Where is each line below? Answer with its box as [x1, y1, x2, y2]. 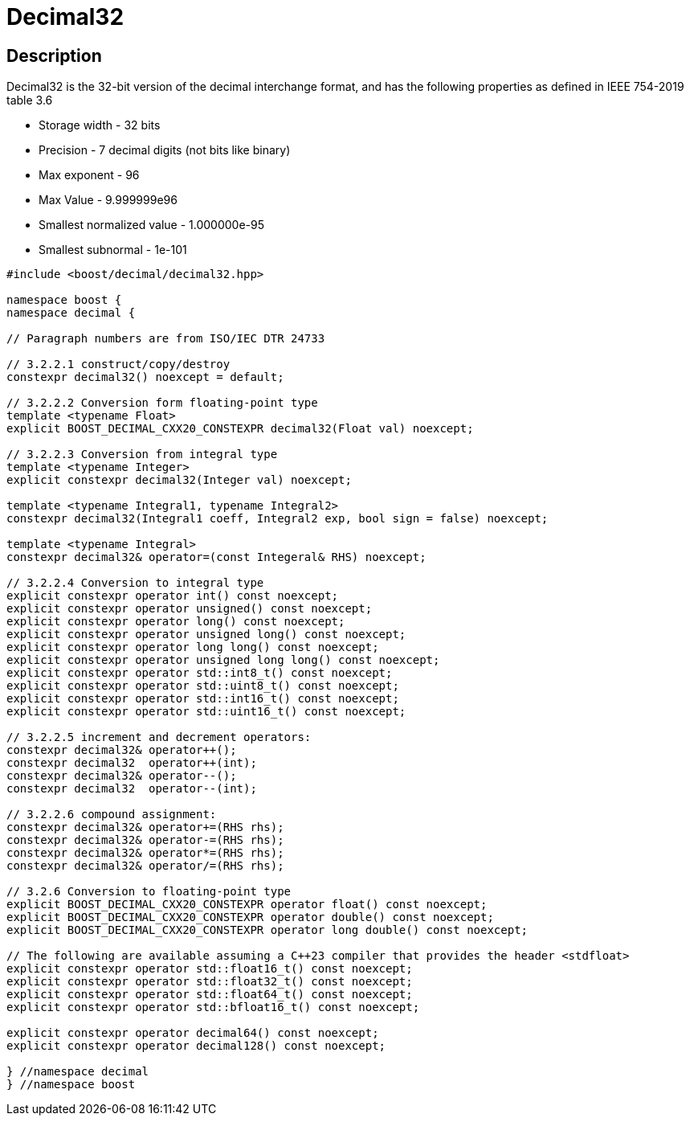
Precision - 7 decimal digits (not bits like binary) [39, 143, 291, 158]
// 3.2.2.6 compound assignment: [6, 808, 217, 821]
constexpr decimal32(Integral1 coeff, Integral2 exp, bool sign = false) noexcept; [6, 512, 549, 526]
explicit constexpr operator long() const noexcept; [6, 615, 345, 629]
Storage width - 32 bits [39, 118, 161, 133]
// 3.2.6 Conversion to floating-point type [6, 885, 292, 899]
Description [6, 45, 102, 66]
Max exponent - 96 [39, 168, 140, 182]
